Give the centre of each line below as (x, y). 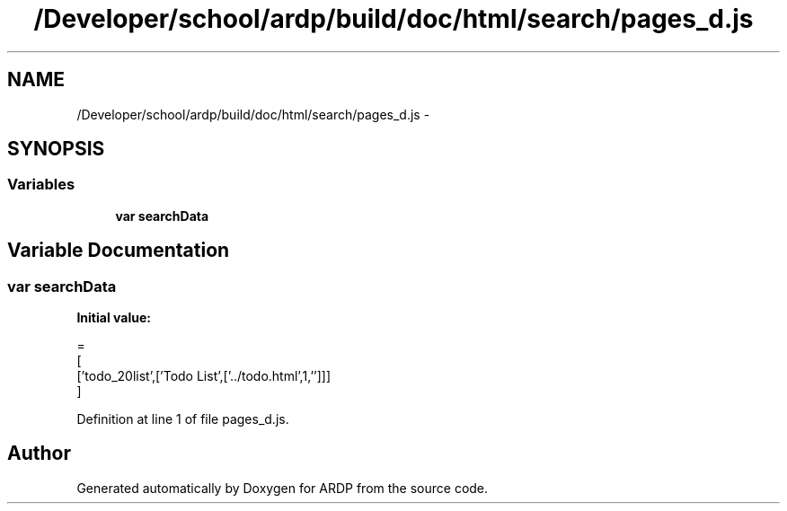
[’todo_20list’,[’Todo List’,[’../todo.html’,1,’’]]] (203, 376)
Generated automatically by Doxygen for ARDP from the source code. (283, 488)
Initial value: (114, 318)
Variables (41, 185)
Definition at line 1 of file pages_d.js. (183, 419)
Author (39, 454)
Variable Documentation (119, 251)
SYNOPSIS (56, 149)
